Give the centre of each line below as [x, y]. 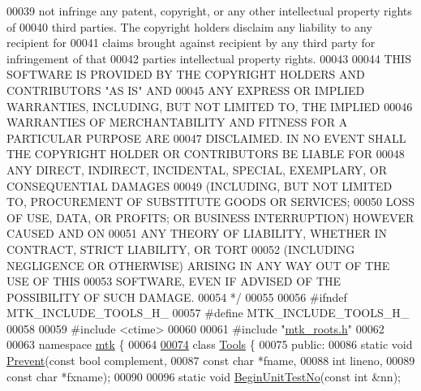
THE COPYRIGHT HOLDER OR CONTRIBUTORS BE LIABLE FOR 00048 [206, 154]
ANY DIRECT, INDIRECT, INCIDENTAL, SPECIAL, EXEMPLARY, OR [197, 169]
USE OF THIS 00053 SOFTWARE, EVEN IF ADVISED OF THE [174, 281]
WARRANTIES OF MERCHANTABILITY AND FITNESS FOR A [177, 122]
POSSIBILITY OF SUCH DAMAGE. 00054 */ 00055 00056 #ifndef [177, 296]
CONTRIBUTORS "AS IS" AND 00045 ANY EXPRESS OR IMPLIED [186, 90]
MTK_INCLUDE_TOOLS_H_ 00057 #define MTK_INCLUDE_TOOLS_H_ [208, 313]
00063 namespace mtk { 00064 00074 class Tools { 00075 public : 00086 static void [210, 344]
